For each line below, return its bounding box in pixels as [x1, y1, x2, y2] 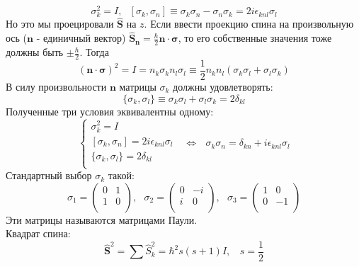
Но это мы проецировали [6, 16, 114, 31]
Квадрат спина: [6, 226, 71, 241]
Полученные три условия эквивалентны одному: [6, 103, 214, 118]
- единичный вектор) [36, 30, 126, 45]
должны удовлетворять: [173, 79, 273, 93]
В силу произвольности [6, 79, 107, 93]
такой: [108, 168, 135, 183]
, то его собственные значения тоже [178, 30, 332, 45]
